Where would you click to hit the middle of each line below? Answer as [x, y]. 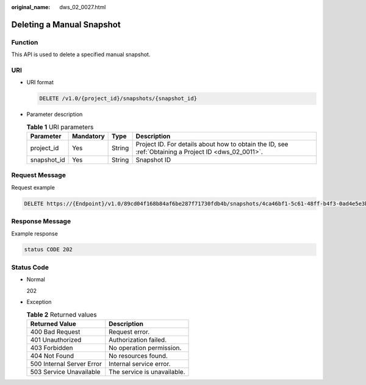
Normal [36, 279]
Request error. [129, 331]
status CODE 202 [48, 250]
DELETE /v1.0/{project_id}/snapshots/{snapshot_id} [118, 99]
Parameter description [55, 114]
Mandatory [88, 136]
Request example [33, 187]
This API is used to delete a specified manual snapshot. [81, 54]
